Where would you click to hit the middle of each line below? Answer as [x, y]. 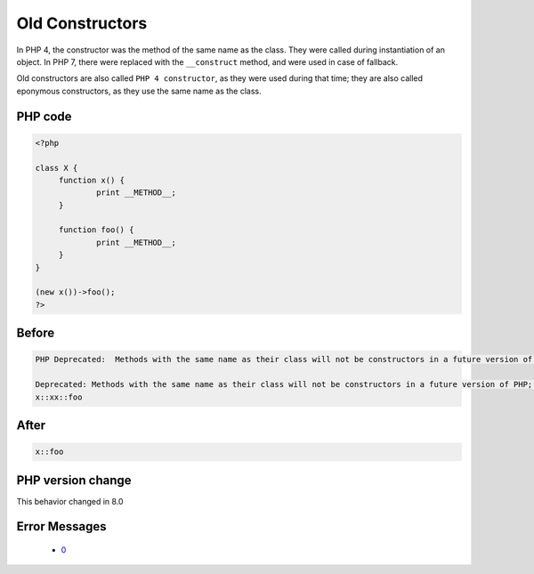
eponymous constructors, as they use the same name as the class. [139, 91]
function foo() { [96, 230]
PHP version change [74, 480]
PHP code [44, 116]
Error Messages [61, 526]
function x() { [91, 180]
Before [36, 333]
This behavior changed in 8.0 [70, 501]
